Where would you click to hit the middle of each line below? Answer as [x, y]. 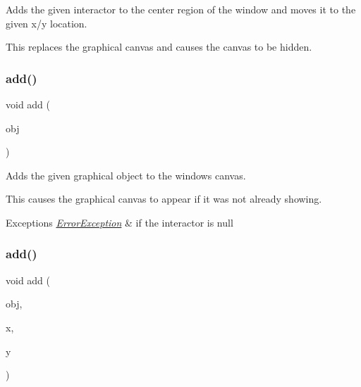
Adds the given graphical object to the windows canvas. [126, 175]
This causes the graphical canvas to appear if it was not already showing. [164, 199]
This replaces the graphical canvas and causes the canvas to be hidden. [159, 47]
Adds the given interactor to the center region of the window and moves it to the [181, 9]
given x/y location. [47, 23]
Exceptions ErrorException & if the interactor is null [120, 222]
